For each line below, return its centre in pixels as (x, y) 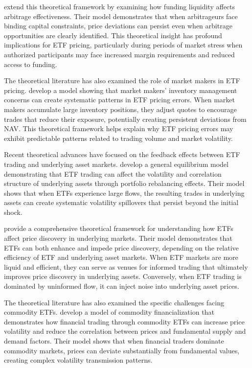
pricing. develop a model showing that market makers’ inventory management (121, 90)
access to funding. (31, 64)
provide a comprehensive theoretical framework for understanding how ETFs (119, 228)
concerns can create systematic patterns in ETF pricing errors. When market (119, 100)
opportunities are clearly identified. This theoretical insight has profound (113, 35)
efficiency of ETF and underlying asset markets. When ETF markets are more (121, 257)
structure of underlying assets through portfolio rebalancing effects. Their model (124, 183)
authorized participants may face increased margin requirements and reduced (119, 54)
